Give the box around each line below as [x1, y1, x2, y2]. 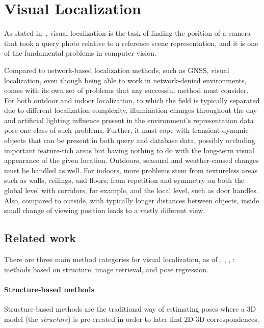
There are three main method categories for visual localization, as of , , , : [4, 254, 235, 265]
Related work [4, 230, 76, 246]
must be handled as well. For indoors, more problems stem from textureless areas [4, 165, 258, 175]
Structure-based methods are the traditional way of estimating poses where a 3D [4, 303, 256, 314]
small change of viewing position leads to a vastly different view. [4, 205, 205, 216]
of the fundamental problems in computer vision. [4, 48, 156, 58]
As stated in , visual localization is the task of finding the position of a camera [4, 28, 251, 38]
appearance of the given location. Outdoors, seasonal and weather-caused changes [4, 155, 259, 166]
